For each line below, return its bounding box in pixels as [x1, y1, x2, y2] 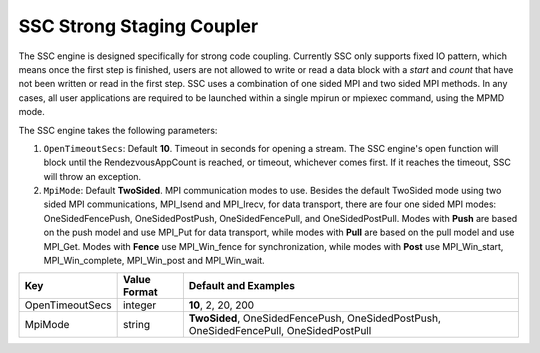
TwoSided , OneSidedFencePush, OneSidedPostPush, [188, 311, 442, 325]
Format [122, 285, 159, 299]
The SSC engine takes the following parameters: [18, 124, 218, 136]
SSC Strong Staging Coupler [18, 15, 259, 37]
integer [122, 298, 157, 312]
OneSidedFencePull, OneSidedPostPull [188, 324, 372, 338]
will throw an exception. [43, 170, 142, 182]
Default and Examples [188, 279, 295, 293]
